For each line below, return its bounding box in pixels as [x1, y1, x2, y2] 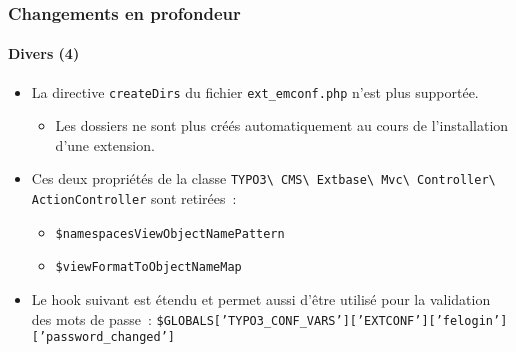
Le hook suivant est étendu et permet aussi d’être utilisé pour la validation [31, 289, 491, 310]
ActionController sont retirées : [31, 188, 237, 209]
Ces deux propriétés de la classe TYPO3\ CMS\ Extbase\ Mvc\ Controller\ [31, 168, 496, 189]
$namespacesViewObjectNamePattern [55, 226, 285, 241]
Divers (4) [8, 43, 80, 64]
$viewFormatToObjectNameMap [55, 260, 242, 275]
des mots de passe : [31, 308, 152, 329]
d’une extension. [55, 134, 155, 155]
